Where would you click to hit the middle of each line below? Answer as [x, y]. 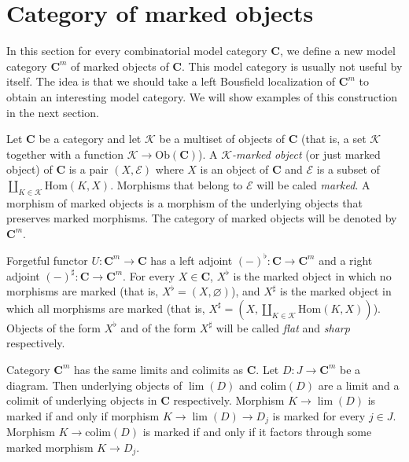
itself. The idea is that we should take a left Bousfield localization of [171, 81]
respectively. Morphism [229, 400]
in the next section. [53, 112]
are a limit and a [359, 385]
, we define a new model [337, 51]
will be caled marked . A [313, 184]
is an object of [234, 169]
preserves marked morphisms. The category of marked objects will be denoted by [202, 218]
